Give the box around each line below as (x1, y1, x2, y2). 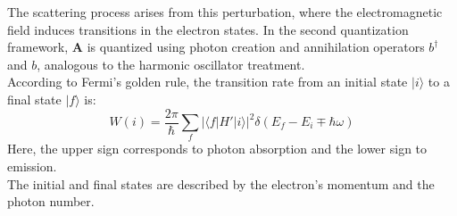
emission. (7, 156, 57, 175)
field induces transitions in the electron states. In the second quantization (7, 20, 409, 38)
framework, (7, 37, 69, 56)
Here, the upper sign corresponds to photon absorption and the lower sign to (7, 139, 428, 158)
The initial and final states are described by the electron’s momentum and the (7, 174, 435, 193)
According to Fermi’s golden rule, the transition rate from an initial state (7, 72, 408, 91)
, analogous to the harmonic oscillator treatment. (37, 54, 305, 73)
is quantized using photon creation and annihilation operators (87, 37, 425, 56)
